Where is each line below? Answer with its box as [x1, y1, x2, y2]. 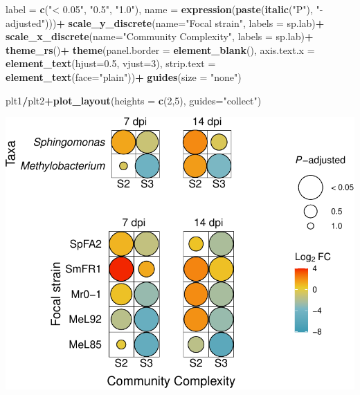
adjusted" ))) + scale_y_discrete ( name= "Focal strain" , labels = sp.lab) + [6, 15, 325, 30]
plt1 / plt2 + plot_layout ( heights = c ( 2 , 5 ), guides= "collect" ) [6, 93, 262, 107]
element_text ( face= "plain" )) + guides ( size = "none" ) [6, 69, 242, 84]
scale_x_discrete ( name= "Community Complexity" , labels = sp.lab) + [6, 29, 314, 44]
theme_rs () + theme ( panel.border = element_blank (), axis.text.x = [6, 42, 315, 57]
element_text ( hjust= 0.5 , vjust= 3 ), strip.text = [6, 56, 216, 71]
